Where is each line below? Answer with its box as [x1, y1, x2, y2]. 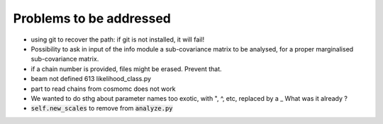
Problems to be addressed [13, 11, 172, 26]
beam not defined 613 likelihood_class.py [30, 75, 152, 83]
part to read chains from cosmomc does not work [30, 85, 177, 93]
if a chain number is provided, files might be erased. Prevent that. [30, 64, 223, 73]
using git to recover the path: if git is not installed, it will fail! [30, 35, 205, 44]
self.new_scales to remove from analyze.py [30, 104, 173, 113]
